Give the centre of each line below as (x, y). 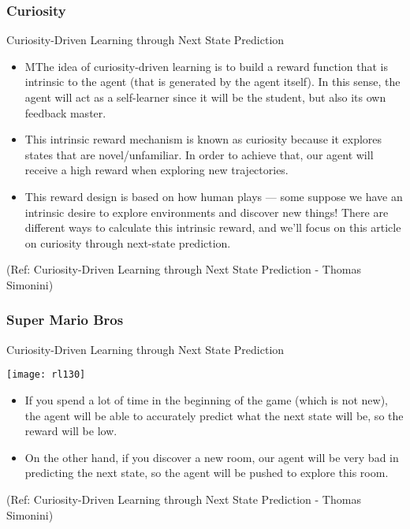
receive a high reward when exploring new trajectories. (157, 170)
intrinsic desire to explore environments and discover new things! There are (207, 212)
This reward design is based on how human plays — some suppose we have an (214, 196)
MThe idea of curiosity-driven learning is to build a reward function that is (206, 66)
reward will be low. (71, 431)
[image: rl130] (46, 375)
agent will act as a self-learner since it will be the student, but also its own (205, 97)
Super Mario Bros (65, 320)
